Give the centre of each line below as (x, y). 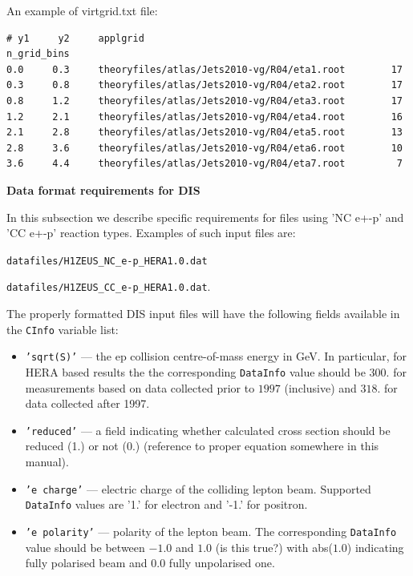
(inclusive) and (320, 387)
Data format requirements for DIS (103, 189)
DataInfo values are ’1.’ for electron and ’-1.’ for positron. (166, 504)
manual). (47, 462)
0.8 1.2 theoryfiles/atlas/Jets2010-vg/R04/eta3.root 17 (204, 101)
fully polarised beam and (86, 563)
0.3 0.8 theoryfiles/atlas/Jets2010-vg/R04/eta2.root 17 (204, 85)
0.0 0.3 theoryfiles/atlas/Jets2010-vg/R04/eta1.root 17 (204, 69)
